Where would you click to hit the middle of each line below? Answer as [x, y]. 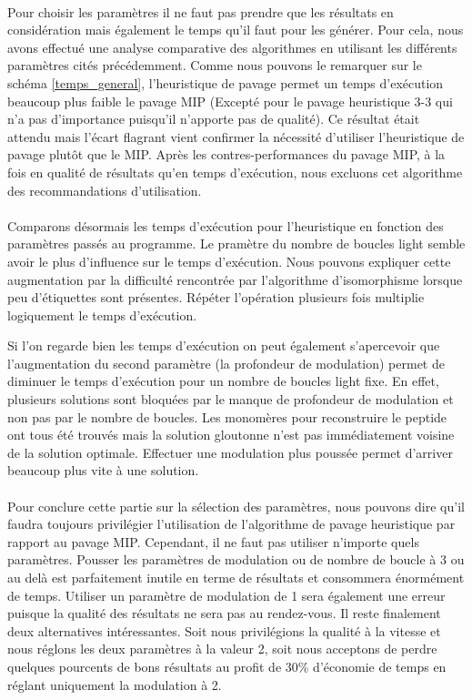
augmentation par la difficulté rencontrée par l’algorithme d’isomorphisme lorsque [235, 279]
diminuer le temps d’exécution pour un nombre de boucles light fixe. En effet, [223, 381]
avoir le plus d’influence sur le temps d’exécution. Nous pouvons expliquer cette [229, 261]
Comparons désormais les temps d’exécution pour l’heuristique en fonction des [226, 225]
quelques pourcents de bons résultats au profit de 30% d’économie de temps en [227, 666]
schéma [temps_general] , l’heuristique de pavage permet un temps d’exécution [226, 82]
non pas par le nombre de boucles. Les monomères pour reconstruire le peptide [227, 416]
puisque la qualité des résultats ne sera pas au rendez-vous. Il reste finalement [224, 613]
